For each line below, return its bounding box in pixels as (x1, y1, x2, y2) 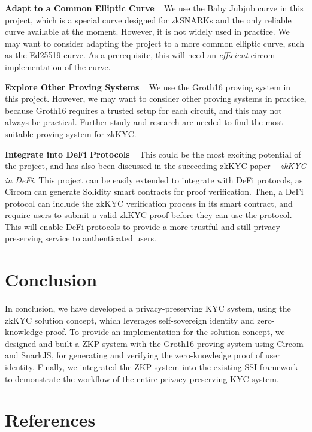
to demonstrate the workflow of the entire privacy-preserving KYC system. (5, 372, 279, 385)
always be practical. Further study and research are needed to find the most (5, 116, 284, 128)
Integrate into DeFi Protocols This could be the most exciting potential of (5, 147, 301, 160)
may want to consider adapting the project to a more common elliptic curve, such (5, 37, 304, 49)
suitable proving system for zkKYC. (5, 127, 137, 140)
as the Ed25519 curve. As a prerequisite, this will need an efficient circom (5, 49, 275, 61)
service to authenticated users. (45, 232, 156, 244)
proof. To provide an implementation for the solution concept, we (45, 325, 285, 338)
